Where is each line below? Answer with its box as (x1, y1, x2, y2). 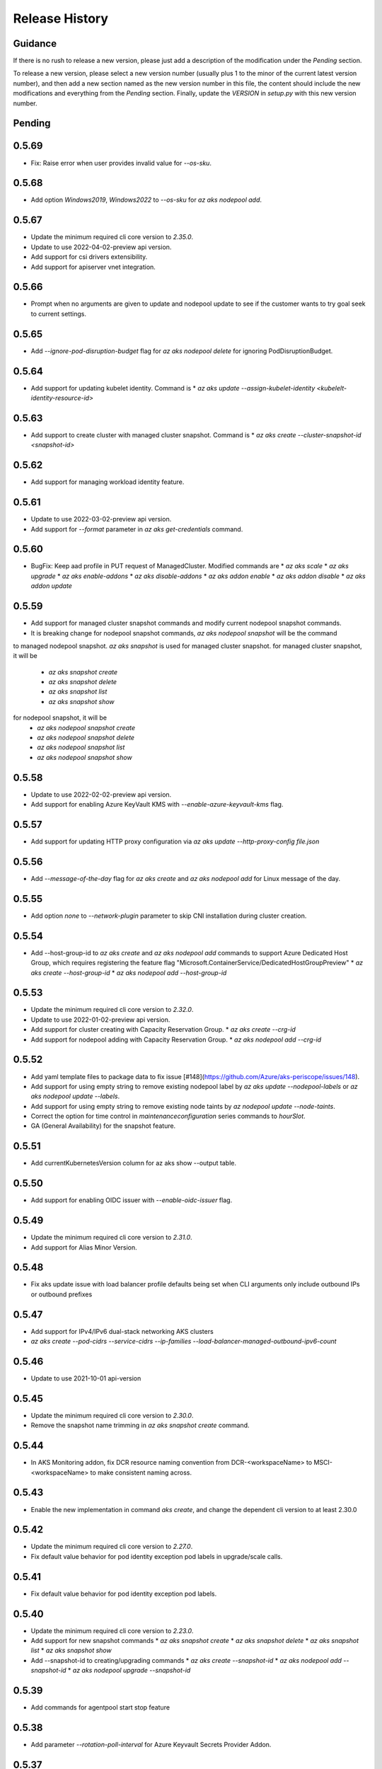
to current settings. (30, 309, 86, 318)
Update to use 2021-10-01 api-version (30, 1374, 141, 1383)
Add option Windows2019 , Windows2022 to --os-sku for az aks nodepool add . (30, 195, 262, 204)
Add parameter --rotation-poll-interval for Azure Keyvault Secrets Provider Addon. (30, 1741, 272, 1749)
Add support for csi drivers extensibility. (30, 253, 148, 261)
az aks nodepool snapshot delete (37, 733, 134, 742)
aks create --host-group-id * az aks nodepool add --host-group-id (30, 968, 227, 976)
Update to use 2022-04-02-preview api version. (30, 243, 172, 251)
